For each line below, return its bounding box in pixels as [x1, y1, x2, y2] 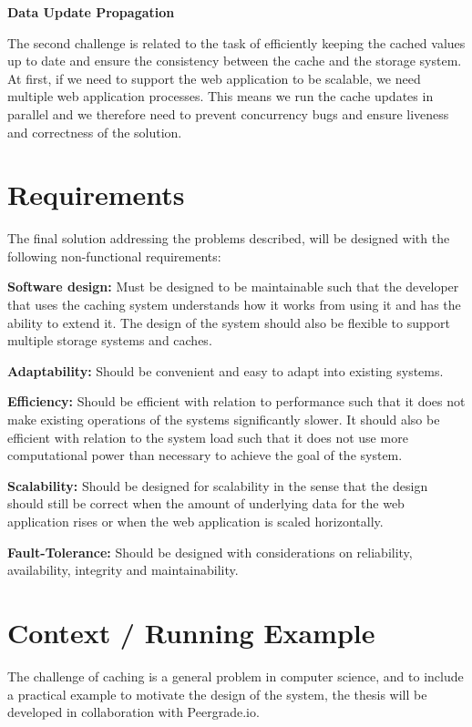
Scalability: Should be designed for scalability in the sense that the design [7, 476, 428, 495]
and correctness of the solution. [7, 122, 182, 141]
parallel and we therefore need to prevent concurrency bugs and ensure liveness [7, 104, 449, 123]
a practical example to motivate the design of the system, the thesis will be [7, 684, 427, 703]
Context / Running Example [7, 613, 375, 650]
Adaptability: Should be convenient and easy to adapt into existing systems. [7, 361, 444, 380]
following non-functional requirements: [7, 246, 221, 265]
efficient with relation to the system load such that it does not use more [7, 427, 408, 446]
